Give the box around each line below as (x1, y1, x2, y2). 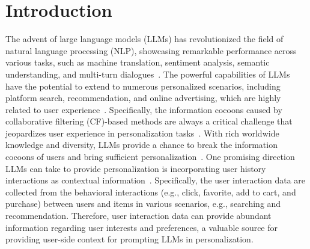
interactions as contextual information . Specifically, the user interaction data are (5, 174, 306, 186)
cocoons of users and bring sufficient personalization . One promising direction (5, 150, 295, 163)
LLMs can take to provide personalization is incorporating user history (5, 162, 266, 174)
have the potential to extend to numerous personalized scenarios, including (5, 79, 281, 92)
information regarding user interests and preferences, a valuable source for (5, 221, 278, 233)
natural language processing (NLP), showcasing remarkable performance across (5, 44, 297, 57)
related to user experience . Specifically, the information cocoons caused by (5, 103, 282, 115)
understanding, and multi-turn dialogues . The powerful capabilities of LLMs (5, 67, 290, 80)
